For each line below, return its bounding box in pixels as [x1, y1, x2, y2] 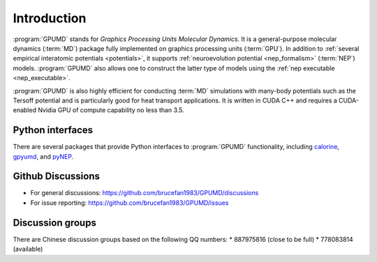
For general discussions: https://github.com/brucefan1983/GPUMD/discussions [30, 189, 259, 197]
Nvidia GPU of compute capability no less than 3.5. [37, 106, 184, 114]
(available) [13, 245, 43, 254]
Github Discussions [13, 171, 101, 183]
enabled [13, 106, 36, 114]
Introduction [13, 10, 87, 26]
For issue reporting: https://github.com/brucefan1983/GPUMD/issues [30, 199, 229, 207]
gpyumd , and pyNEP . [13, 152, 74, 160]
